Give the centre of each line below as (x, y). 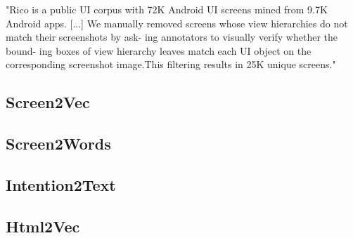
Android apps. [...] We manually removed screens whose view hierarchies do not (177, 23)
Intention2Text (61, 184)
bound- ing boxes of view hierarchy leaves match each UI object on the (159, 50)
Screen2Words (58, 144)
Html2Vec (43, 226)
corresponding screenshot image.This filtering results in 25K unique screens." (171, 64)
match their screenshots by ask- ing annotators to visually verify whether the (172, 37)
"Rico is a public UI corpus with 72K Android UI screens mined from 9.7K (167, 9)
